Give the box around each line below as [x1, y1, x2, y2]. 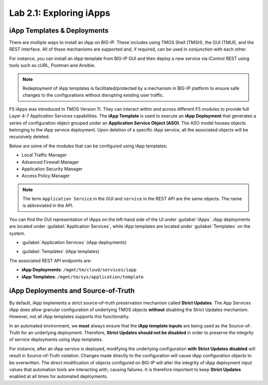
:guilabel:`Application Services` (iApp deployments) [21, 240, 127, 246]
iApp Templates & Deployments [9, 26, 109, 35]
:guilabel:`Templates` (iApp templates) [21, 249, 99, 255]
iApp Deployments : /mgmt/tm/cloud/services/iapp [21, 267, 136, 273]
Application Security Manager [21, 166, 83, 172]
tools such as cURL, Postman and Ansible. [9, 63, 96, 68]
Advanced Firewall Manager [21, 159, 79, 165]
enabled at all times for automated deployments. [9, 374, 108, 380]
